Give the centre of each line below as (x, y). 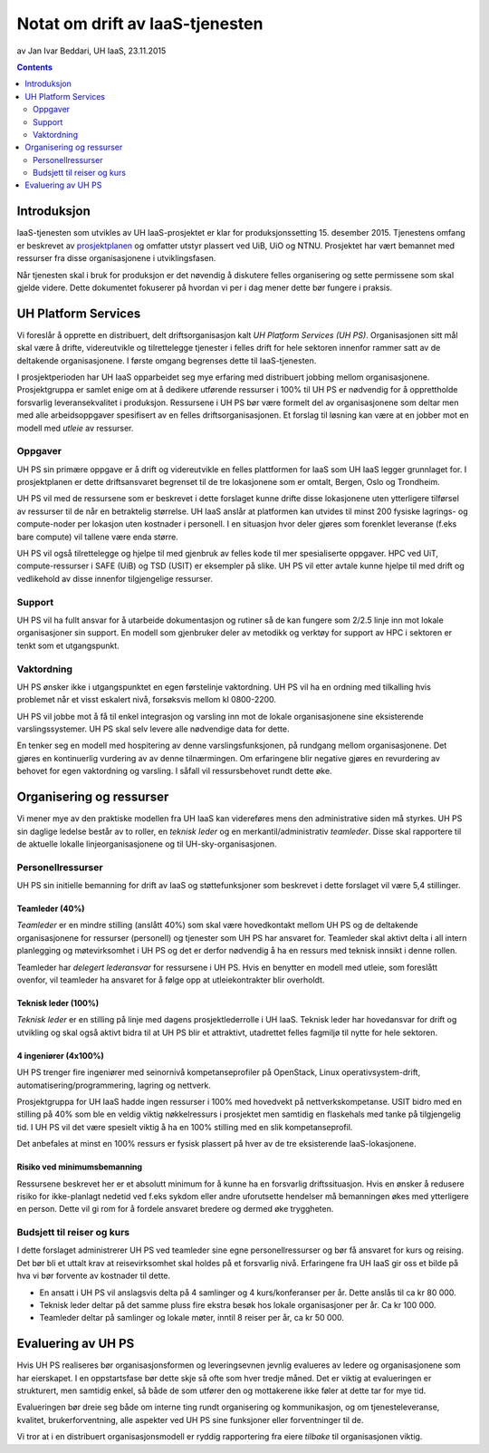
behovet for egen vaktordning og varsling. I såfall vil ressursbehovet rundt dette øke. (174, 771)
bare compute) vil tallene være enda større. (97, 537)
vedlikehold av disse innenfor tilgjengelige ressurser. (115, 578)
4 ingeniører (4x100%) (60, 1055)
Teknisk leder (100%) (58, 1003)
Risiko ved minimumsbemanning (79, 1167)
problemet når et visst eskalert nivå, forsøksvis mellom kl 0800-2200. (146, 700)
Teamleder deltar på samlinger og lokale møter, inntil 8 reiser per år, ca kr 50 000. (192, 1318)
